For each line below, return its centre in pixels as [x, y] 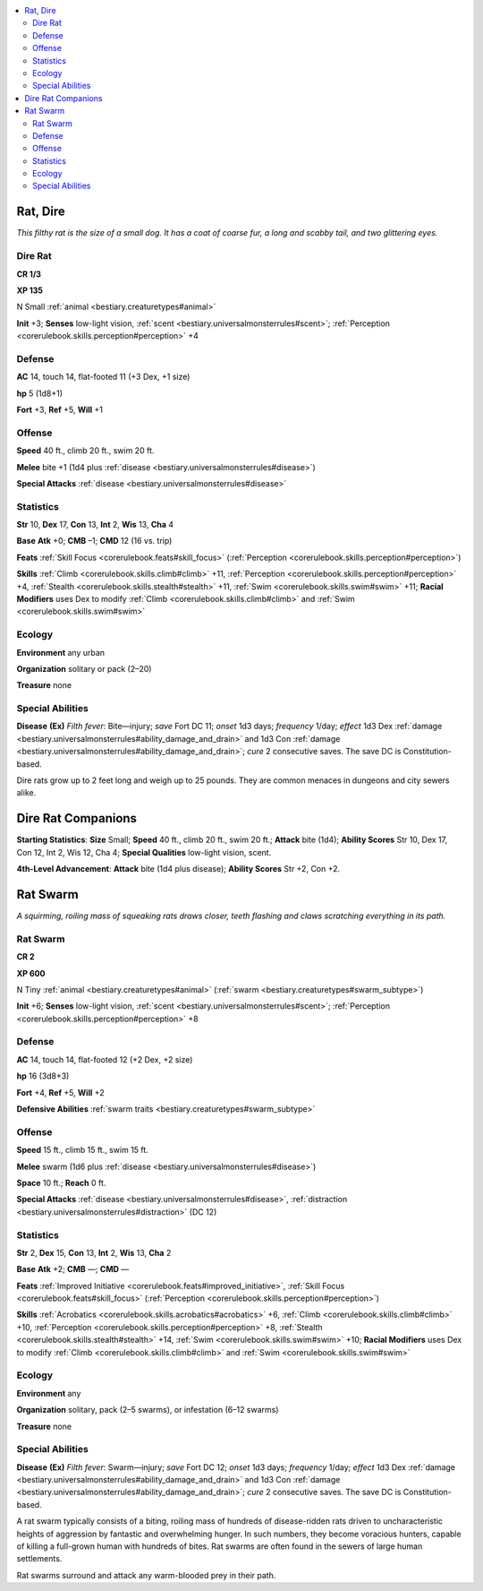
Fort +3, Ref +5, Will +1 [59, 409]
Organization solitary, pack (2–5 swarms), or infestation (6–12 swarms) [148, 1410]
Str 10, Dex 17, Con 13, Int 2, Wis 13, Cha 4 [95, 525]
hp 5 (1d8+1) [39, 393]
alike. [26, 793]
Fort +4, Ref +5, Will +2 [60, 1092]
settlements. [39, 1559]
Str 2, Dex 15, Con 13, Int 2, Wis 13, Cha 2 [94, 1252]
